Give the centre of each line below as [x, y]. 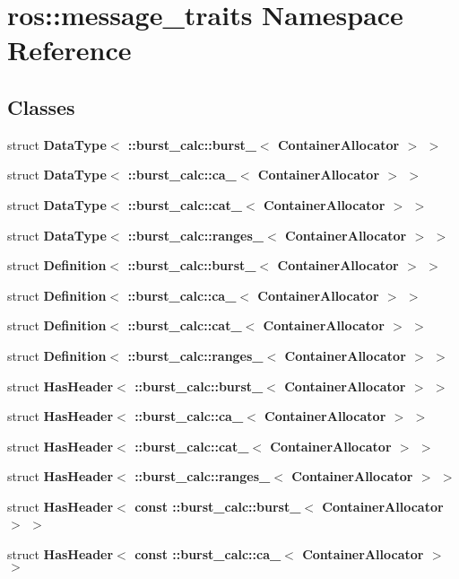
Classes [41, 106]
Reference [69, 50]
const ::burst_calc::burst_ [218, 506]
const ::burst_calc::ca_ [208, 554]
